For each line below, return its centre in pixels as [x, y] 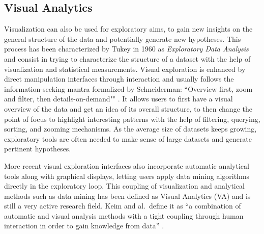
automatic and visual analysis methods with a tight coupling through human [124, 215]
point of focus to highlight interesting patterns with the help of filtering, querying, [132, 119]
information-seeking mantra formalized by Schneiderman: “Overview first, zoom [128, 88]
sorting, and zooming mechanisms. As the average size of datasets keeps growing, [130, 129]
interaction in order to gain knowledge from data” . [84, 226]
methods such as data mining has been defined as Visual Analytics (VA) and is [127, 196]
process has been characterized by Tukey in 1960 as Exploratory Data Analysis [126, 49]
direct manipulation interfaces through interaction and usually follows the [119, 79]
